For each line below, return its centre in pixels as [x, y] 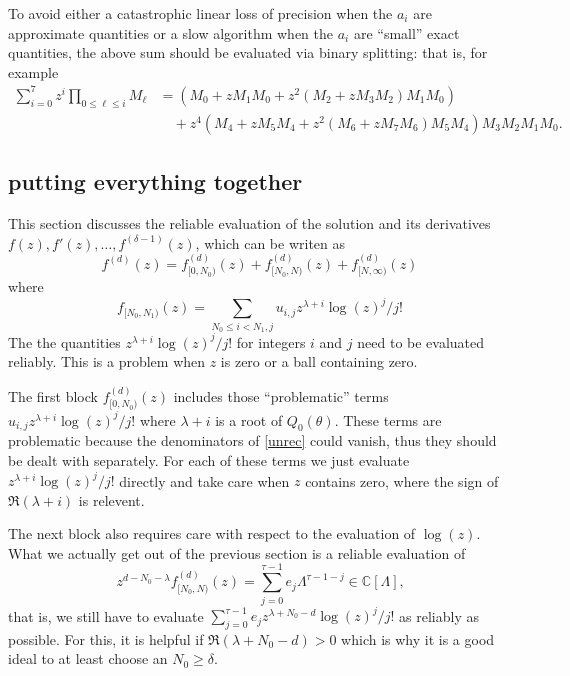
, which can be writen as [270, 242]
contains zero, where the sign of [402, 480]
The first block [53, 395]
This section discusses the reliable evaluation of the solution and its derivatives [249, 222]
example [33, 71]
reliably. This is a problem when [107, 361]
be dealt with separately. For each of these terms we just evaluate [209, 460]
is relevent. [111, 499]
